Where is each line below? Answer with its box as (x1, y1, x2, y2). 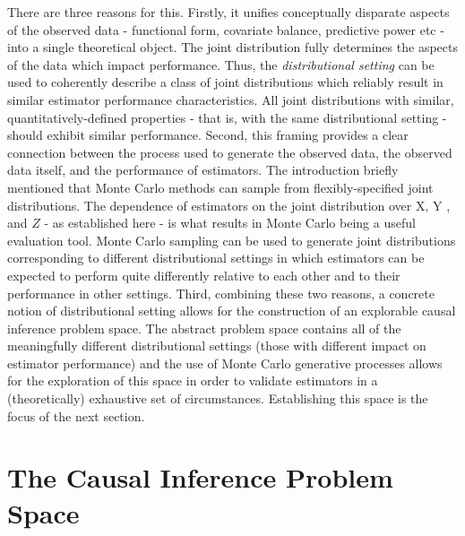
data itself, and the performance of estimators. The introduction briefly (7, 160, 399, 179)
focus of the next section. (7, 406, 145, 425)
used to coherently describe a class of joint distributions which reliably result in (7, 73, 443, 91)
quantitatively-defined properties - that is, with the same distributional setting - (7, 108, 447, 126)
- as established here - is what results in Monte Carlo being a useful (44, 213, 416, 232)
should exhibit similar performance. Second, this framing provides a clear (7, 125, 409, 144)
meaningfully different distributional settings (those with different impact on (7, 336, 426, 355)
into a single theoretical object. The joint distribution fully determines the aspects (7, 38, 458, 56)
